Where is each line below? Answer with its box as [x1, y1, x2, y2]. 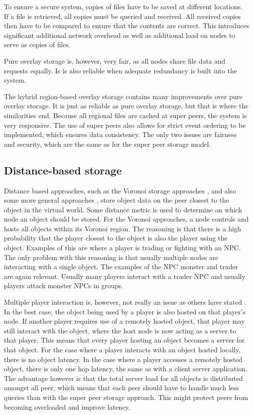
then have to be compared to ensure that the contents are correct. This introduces [4, 20, 249, 31]
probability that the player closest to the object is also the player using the [4, 233, 228, 243]
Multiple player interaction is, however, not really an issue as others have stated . [4, 297, 247, 307]
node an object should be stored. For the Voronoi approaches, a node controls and [4, 214, 249, 224]
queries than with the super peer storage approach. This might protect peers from [4, 392, 248, 402]
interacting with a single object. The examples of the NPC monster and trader [4, 261, 238, 272]
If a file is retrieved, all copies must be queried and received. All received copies [4, 11, 241, 21]
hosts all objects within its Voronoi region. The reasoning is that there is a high [4, 223, 241, 233]
